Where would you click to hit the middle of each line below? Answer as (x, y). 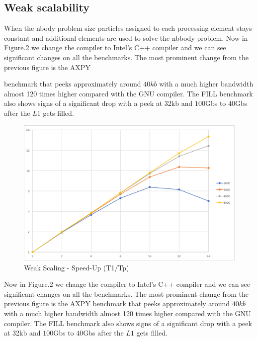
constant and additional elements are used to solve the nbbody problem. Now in (126, 38)
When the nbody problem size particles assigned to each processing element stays (128, 28)
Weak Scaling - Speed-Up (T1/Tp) (77, 267)
